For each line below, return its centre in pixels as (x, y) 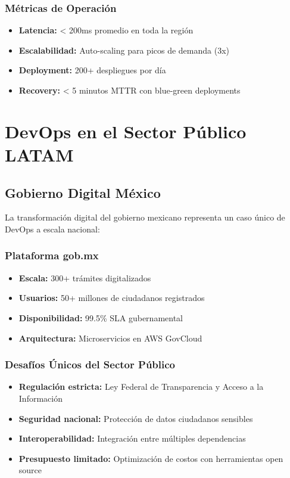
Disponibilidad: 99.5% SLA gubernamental (101, 317)
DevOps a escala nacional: (52, 229)
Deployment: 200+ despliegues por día (92, 70)
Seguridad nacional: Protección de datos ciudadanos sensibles (136, 418)
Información (40, 398)
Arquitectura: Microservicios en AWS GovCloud (110, 338)
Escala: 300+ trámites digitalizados (85, 277)
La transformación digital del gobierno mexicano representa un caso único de (145, 217)
